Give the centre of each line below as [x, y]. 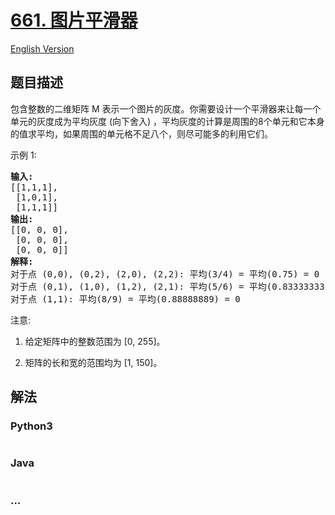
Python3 [31, 426]
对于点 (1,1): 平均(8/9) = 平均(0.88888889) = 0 [125, 299]
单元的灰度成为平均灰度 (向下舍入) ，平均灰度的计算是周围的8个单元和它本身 [167, 121]
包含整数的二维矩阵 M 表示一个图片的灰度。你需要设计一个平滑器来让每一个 [166, 108]
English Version [42, 48]
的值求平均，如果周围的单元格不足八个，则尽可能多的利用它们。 [141, 133]
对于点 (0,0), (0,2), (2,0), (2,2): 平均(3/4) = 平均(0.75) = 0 [165, 274]
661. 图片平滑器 [74, 20]
